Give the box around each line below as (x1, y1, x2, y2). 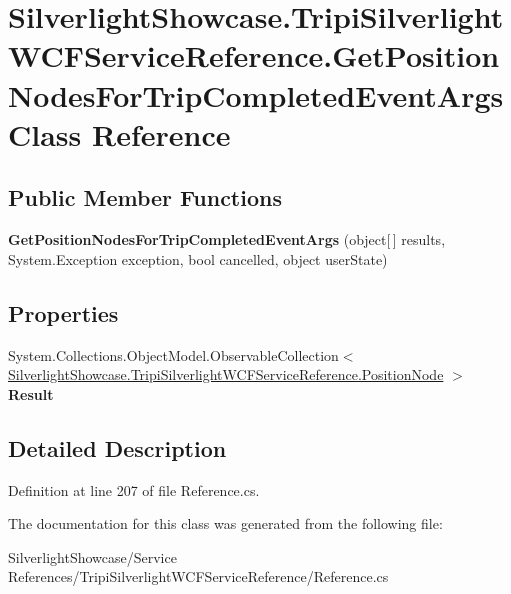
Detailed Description (8, 432, 227, 463)
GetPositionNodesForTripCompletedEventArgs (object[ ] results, (8, 229, 446, 250)
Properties (8, 297, 119, 328)
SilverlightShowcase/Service (8, 546, 177, 567)
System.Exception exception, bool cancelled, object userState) (8, 248, 388, 269)
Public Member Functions (8, 182, 282, 213)
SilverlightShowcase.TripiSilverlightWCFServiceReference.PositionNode (8, 364, 444, 385)
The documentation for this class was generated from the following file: (8, 513, 443, 534)
